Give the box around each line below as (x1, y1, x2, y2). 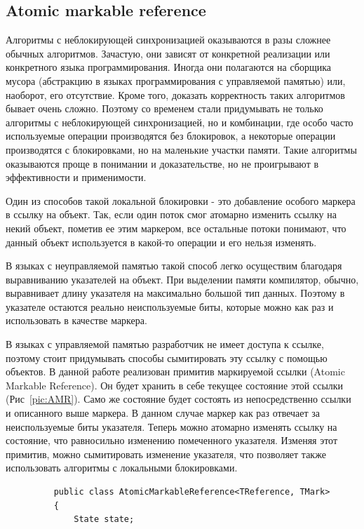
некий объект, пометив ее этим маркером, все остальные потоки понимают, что (6, 220, 346, 235)
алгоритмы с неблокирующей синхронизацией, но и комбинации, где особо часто (6, 114, 353, 129)
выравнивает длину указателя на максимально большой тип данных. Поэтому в (6, 286, 345, 300)
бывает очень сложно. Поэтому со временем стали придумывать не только (6, 101, 323, 116)
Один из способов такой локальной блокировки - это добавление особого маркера (6, 193, 356, 208)
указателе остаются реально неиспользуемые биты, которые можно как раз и (6, 299, 334, 314)
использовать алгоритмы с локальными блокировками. (6, 460, 238, 475)
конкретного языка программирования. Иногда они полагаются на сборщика (6, 60, 331, 74)
